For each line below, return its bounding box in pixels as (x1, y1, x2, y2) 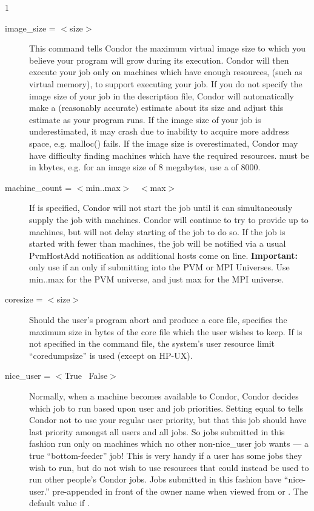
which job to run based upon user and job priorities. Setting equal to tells (29, 401, 304, 414)
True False (64, 369, 108, 382)
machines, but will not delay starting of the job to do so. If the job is (29, 225, 286, 238)
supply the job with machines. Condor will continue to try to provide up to (29, 213, 309, 225)
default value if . (29, 496, 90, 509)
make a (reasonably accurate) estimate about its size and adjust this (29, 101, 284, 114)
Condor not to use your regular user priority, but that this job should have (29, 413, 307, 426)
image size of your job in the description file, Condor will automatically (29, 89, 295, 102)
